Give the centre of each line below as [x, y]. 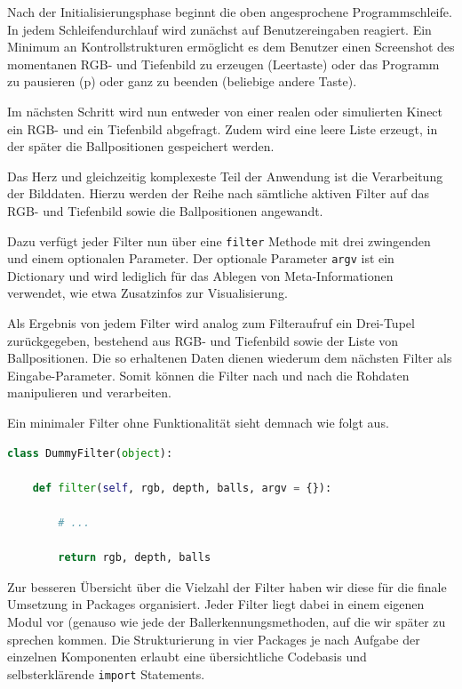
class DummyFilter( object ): [90, 453]
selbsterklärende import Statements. [106, 673]
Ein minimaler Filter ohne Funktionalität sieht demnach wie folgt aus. [198, 422]
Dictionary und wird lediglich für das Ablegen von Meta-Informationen [200, 275]
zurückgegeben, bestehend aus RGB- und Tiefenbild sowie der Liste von [203, 340]
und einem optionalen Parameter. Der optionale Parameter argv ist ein [201, 258]
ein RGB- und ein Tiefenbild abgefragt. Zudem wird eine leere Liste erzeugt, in [223, 128]
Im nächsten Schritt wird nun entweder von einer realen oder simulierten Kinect [225, 111]
